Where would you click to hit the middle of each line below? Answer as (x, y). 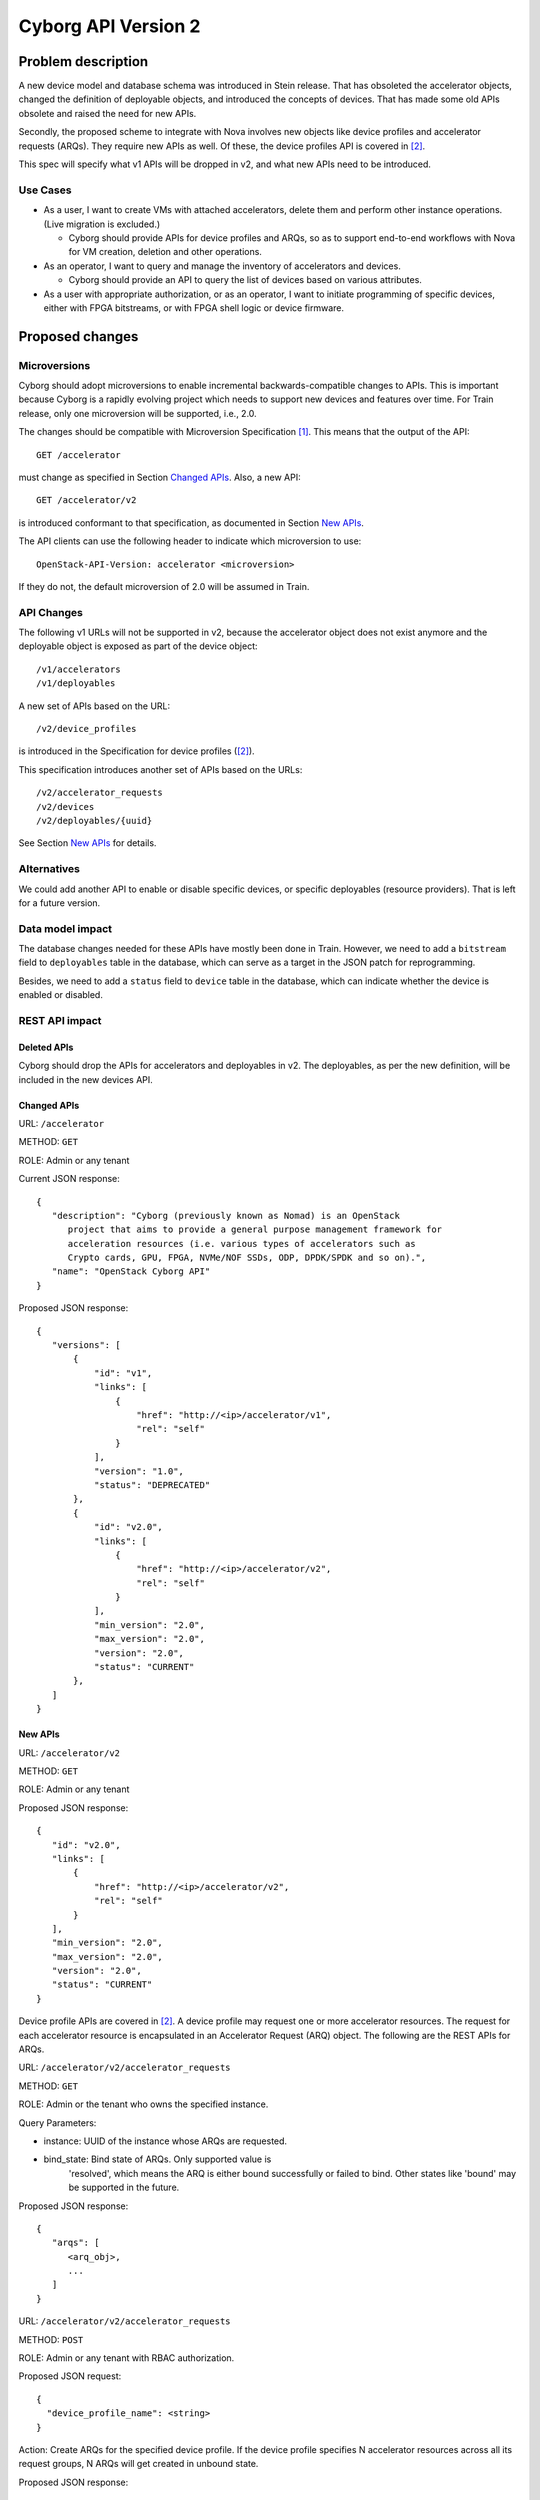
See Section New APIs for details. (87, 843)
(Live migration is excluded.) (102, 224)
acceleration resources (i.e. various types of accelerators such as (241, 1243)
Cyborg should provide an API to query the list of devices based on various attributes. (245, 280)
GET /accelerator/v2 (86, 500)
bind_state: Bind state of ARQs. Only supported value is (157, 2159)
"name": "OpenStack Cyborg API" (131, 1271)
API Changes (51, 612)
